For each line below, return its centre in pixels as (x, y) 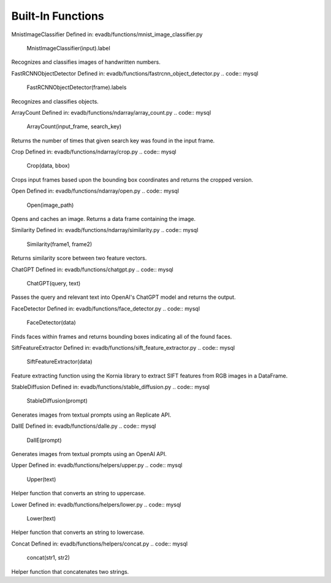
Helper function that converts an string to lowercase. (78, 532)
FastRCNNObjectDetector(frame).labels (77, 87)
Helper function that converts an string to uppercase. (78, 493)
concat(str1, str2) (48, 558)
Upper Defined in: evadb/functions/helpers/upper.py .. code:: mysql (97, 465)
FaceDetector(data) (51, 323)
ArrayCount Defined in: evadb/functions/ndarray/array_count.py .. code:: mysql (111, 112)
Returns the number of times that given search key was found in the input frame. (113, 141)
